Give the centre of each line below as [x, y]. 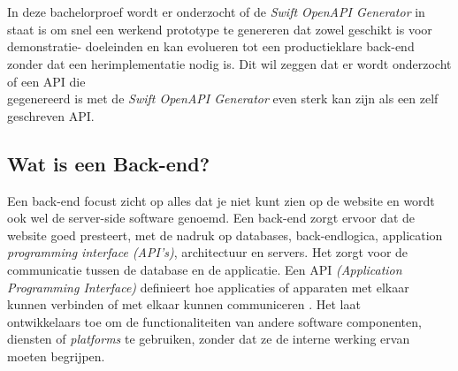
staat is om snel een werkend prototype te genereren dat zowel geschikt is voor [220, 29]
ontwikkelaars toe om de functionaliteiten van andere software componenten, [214, 321]
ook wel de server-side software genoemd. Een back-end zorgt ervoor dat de [211, 218]
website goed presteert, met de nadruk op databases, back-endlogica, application [225, 235]
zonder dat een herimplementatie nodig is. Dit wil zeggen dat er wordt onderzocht [229, 63]
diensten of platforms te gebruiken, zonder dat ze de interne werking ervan [209, 339]
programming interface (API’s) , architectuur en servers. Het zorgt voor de [208, 252]
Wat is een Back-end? [109, 163]
